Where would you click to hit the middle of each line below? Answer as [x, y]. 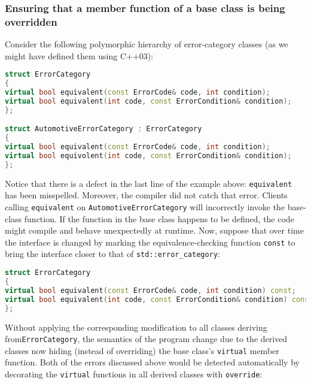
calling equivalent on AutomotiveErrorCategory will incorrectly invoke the [145, 206]
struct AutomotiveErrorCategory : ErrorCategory [103, 129]
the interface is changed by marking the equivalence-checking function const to [150, 242]
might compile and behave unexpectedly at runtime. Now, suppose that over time [154, 230]
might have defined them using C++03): [79, 55]
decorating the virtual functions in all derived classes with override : [134, 374]
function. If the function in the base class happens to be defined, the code [159, 218]
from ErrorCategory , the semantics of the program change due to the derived [146, 339]
